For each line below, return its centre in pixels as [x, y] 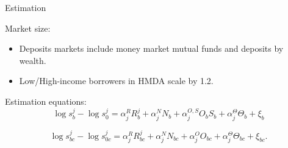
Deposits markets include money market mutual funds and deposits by [151, 48]
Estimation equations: [46, 101]
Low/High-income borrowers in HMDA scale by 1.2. [116, 81]
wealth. [33, 60]
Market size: [28, 28]
